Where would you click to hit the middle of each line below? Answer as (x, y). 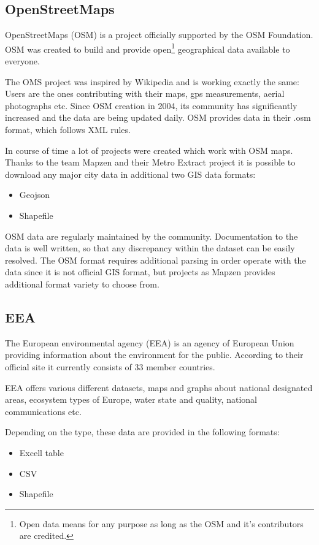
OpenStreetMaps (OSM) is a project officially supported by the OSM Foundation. (159, 35)
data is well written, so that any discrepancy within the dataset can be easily (150, 248)
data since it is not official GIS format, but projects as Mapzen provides (140, 272)
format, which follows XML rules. (68, 130)
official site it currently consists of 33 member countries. (110, 366)
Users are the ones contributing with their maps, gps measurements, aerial (145, 93)
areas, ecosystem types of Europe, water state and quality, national (131, 399)
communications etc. (43, 411)
